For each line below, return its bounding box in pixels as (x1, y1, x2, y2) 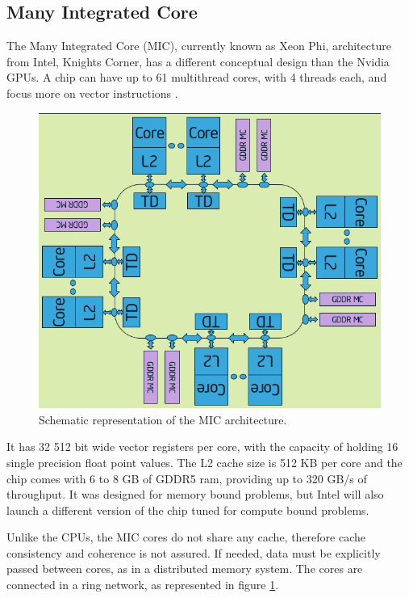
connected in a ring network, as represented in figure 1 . (6, 576, 279, 593)
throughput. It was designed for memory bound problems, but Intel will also (6, 486, 384, 503)
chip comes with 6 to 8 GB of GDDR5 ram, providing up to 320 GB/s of (6, 470, 367, 486)
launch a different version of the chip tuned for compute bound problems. (6, 501, 369, 518)
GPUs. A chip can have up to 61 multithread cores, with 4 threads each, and (6, 69, 387, 86)
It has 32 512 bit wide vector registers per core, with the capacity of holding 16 (6, 438, 399, 455)
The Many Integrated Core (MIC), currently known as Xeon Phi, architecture (6, 37, 391, 54)
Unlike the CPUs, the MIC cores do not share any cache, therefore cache (6, 529, 366, 545)
